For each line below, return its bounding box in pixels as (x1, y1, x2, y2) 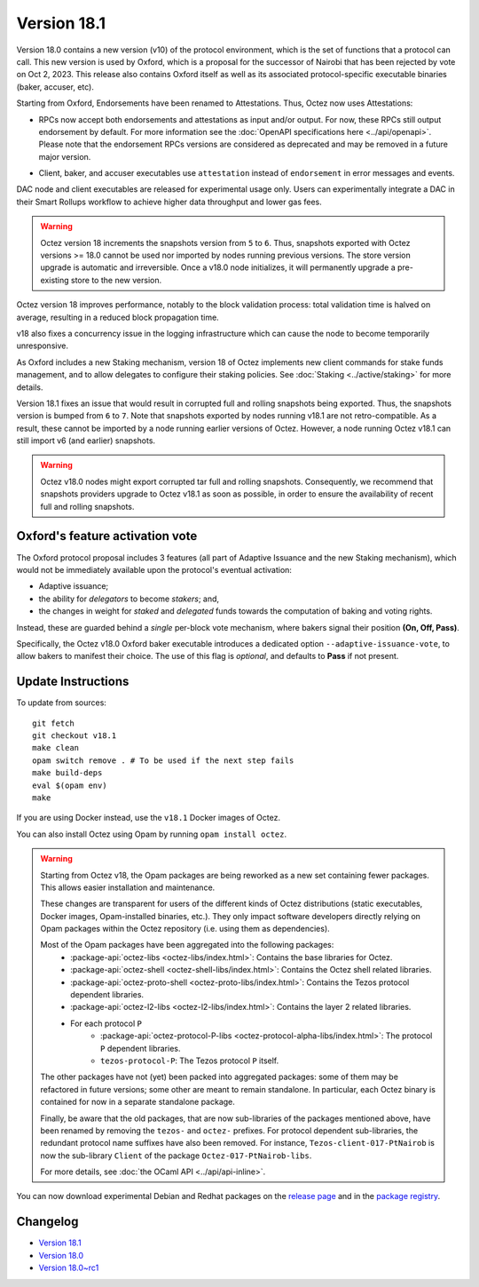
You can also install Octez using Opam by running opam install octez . (16, 829, 287, 839)
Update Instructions (16, 674, 130, 689)
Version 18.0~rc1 (38, 1262, 99, 1274)
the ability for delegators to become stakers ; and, (38, 593, 220, 604)
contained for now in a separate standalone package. (40, 1097, 235, 1108)
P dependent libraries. (100, 1043, 181, 1053)
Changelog (16, 1214, 79, 1229)
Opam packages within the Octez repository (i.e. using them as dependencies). (40, 924, 330, 934)
